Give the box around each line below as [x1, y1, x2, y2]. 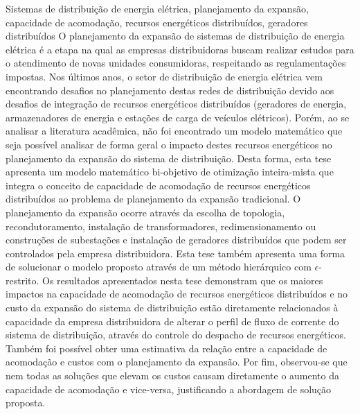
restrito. [6, 273, 39, 287]
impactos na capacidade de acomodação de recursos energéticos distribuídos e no [6, 286, 348, 301]
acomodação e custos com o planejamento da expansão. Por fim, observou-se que [6, 354, 348, 369]
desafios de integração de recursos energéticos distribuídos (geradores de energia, [6, 96, 347, 111]
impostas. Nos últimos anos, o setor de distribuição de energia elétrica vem [6, 69, 323, 83]
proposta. [6, 395, 46, 410]
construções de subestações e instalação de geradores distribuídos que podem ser [6, 232, 347, 247]
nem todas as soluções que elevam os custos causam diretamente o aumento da [6, 368, 339, 383]
